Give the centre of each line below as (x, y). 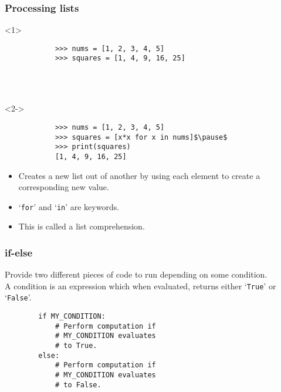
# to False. (78, 385)
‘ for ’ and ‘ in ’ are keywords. (69, 206)
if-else (19, 252)
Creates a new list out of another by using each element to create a (139, 175)
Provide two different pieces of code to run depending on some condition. (136, 274)
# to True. (76, 346)
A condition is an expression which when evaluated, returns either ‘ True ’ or (140, 285)
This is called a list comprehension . (82, 226)
